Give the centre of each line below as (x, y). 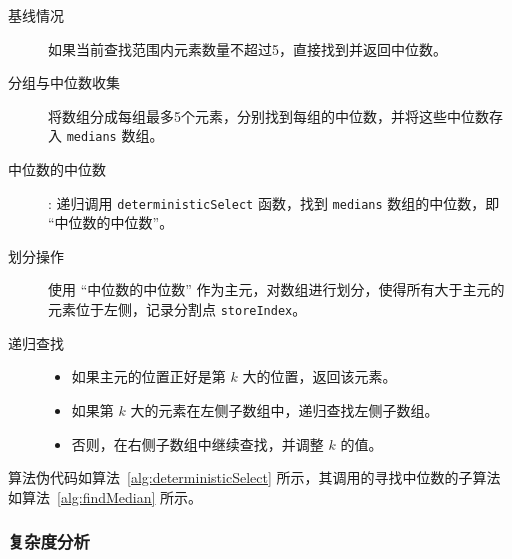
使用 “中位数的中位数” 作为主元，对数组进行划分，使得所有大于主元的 (276, 289)
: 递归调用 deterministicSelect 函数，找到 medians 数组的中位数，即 (274, 202)
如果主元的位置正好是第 (148, 376)
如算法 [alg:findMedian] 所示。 (105, 496)
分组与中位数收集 (64, 82)
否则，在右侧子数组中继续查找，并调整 (197, 443)
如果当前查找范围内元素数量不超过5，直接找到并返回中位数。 (247, 48)
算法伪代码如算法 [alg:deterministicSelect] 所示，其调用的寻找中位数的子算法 (254, 477)
